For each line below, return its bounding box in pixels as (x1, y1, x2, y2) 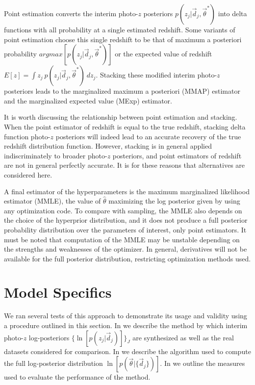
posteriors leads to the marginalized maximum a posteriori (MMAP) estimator (4, 86, 240, 96)
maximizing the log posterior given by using (108, 196, 240, 206)
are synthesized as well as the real (132, 332, 234, 342)
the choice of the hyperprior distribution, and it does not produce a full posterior (4, 215, 248, 225)
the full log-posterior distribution (4, 358, 103, 368)
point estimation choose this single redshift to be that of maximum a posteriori (4, 34, 242, 44)
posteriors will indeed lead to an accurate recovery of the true (55, 131, 241, 141)
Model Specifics (4, 282, 112, 302)
